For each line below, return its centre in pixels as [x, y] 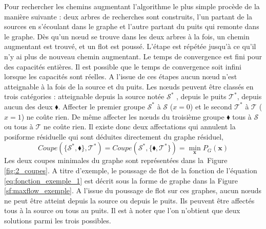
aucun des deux [28, 106]
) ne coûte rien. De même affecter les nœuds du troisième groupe [123, 116]
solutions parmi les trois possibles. [58, 220]
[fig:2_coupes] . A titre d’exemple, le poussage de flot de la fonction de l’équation [131, 170]
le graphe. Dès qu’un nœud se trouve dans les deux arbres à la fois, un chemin [127, 36]
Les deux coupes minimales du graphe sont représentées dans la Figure [116, 160]
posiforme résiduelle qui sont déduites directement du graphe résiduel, [114, 136]
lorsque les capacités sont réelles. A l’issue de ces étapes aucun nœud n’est [121, 76]
